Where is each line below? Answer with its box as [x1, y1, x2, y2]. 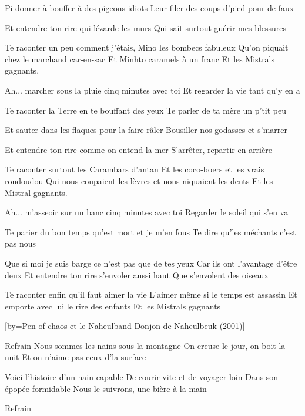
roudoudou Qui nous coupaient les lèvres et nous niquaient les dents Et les [5, 174, 273, 187]
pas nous [5, 237, 36, 249]
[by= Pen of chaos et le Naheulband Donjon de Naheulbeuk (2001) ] [5, 320, 245, 332]
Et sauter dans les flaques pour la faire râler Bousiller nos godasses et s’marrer [5, 124, 287, 136]
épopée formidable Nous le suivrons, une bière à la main [5, 382, 207, 394]
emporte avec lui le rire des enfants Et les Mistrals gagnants [5, 299, 221, 312]
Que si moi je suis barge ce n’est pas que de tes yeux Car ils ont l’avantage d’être [5, 257, 297, 269]
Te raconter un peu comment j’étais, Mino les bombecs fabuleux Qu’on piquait [5, 41, 289, 54]
